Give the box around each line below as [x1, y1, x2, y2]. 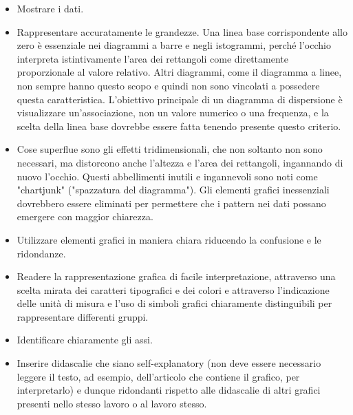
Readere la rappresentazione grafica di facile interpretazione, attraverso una [17, 269, 336, 284]
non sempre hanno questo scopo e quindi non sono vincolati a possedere [17, 78, 320, 92]
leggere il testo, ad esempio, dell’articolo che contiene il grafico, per [17, 369, 300, 383]
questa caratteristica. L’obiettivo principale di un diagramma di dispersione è [17, 92, 343, 106]
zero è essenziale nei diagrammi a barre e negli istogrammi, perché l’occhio [17, 38, 331, 52]
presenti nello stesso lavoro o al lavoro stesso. [17, 396, 207, 410]
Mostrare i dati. [17, 1, 84, 15]
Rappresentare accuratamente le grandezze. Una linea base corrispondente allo [17, 24, 347, 39]
